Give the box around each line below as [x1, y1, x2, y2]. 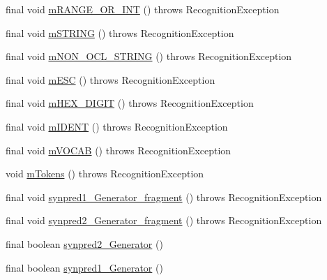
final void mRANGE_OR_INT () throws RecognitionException [6, 2, 280, 16]
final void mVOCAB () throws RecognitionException [6, 142, 231, 157]
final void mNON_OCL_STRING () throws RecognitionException [6, 49, 292, 64]
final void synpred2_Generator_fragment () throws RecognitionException [6, 213, 322, 228]
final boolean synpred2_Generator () [6, 236, 163, 251]
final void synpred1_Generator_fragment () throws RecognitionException [6, 189, 322, 204]
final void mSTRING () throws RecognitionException [6, 25, 234, 40]
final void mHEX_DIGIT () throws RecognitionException [6, 96, 254, 110]
